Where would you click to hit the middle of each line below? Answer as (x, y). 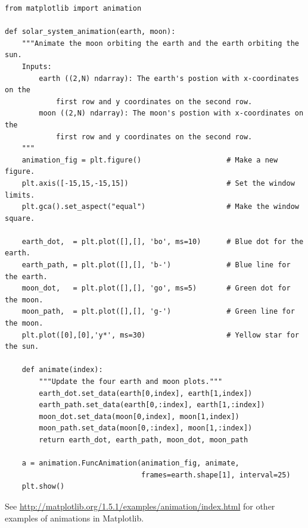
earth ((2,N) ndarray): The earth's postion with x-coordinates (169, 78)
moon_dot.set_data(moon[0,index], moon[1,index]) (139, 416)
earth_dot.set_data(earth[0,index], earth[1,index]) (146, 393)
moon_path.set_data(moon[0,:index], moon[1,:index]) (146, 428)
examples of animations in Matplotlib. (74, 518)
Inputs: (37, 66)
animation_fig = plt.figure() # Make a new (150, 160)
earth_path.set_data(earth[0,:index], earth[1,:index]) (152, 405)
